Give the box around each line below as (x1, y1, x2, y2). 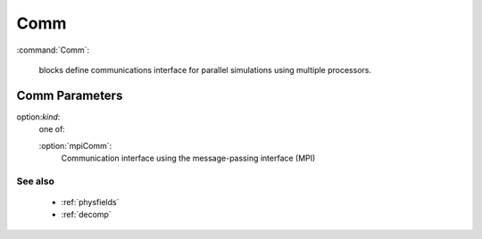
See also (16, 175, 55, 187)
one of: (38, 124, 66, 135)
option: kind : (16, 111, 61, 122)
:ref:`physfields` (61, 196, 120, 207)
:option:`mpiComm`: (38, 140, 112, 151)
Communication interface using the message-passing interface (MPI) (61, 152, 316, 164)
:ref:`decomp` (61, 210, 112, 220)
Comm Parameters (16, 87, 123, 103)
